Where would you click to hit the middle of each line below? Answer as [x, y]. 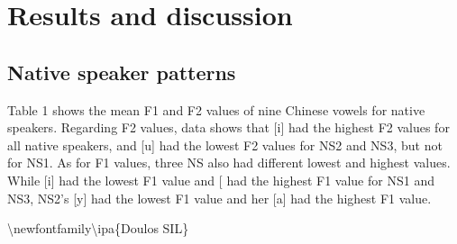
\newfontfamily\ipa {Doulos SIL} [98, 228]
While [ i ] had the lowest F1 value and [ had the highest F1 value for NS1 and [221, 180]
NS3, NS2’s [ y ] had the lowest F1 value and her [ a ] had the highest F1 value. [219, 198]
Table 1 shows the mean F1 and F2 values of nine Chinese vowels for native [216, 109]
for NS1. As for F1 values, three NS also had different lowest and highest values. [229, 163]
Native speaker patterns [122, 72]
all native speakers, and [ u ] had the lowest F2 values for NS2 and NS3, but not [225, 145]
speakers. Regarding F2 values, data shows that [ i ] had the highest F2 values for [228, 127]
